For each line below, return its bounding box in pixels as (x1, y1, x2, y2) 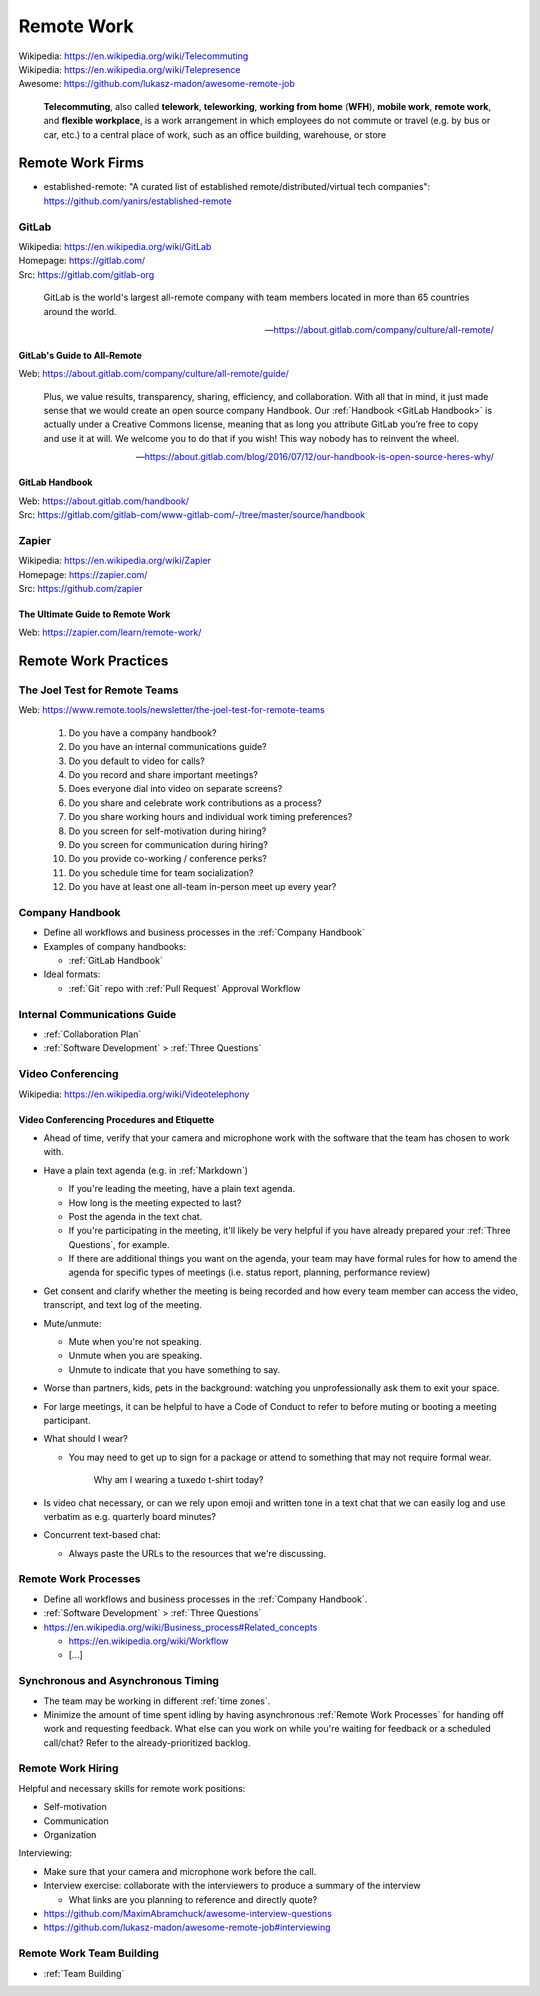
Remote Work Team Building (18, 1946, 160, 1960)
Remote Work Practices (18, 653, 169, 670)
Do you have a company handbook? (68, 726, 217, 739)
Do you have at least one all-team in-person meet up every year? (68, 881, 337, 893)
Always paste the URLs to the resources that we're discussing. (68, 1547, 327, 1559)
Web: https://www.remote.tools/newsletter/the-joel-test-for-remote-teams (18, 704, 325, 716)
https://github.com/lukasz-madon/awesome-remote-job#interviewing (43, 1921, 331, 1934)
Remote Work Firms (18, 155, 145, 172)
